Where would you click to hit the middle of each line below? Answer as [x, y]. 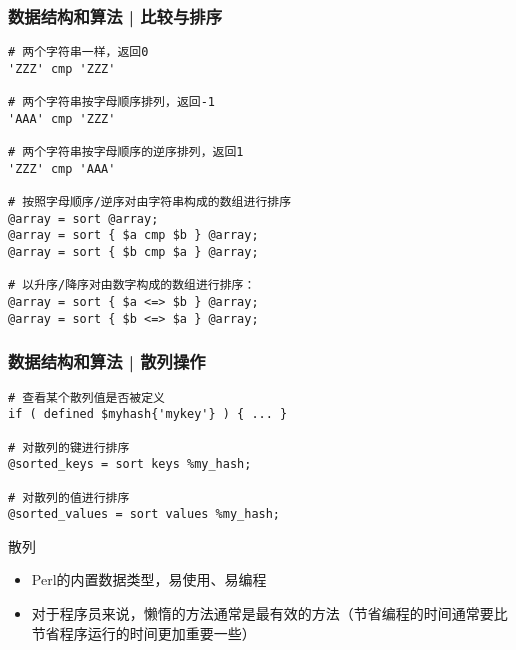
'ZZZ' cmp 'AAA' [62, 168]
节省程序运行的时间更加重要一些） [143, 632]
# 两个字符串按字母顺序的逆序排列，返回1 [126, 152]
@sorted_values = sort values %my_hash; [144, 514]
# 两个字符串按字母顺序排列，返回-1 [111, 102]
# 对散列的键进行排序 [69, 447]
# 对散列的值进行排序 [69, 497]
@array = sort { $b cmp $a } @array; [133, 252]
